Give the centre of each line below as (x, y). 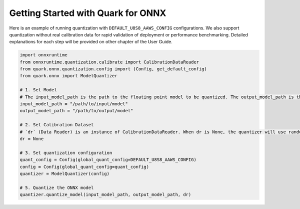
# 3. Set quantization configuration (66, 153)
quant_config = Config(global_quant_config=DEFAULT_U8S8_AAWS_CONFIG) (108, 160)
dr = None (32, 139)
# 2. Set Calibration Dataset (57, 125)
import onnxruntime (43, 55)
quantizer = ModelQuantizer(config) (65, 174)
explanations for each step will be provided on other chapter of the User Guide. (91, 42)
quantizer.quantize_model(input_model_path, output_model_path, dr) (105, 195)
